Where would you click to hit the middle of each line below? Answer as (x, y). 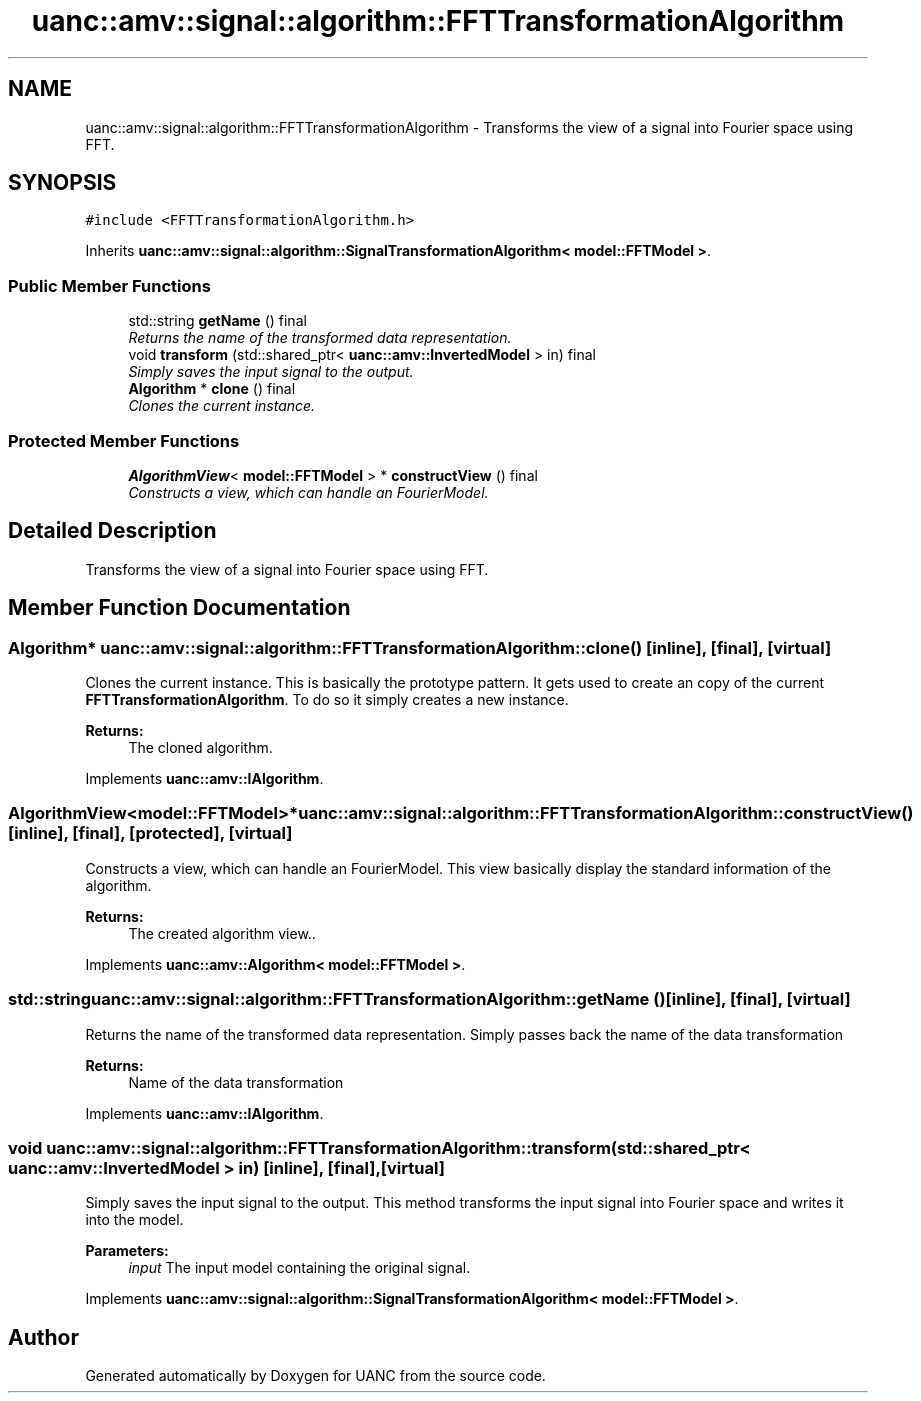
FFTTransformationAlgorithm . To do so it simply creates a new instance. (327, 699)
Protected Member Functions (124, 440)
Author (43, 1337)
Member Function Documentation (179, 608)
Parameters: (127, 1251)
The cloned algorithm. (200, 747)
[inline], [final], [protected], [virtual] (150, 833)
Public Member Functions (109, 285)
